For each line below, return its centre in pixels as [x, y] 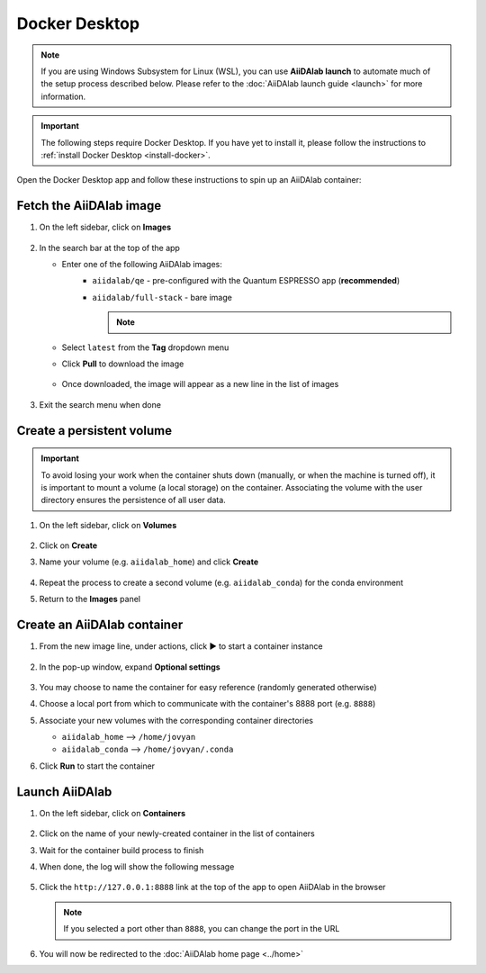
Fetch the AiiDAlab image [89, 206]
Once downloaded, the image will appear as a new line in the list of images [200, 384]
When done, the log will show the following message [137, 866]
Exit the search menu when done [100, 404]
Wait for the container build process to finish [121, 850]
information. [63, 96]
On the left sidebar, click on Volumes [108, 525]
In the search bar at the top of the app [109, 248]
